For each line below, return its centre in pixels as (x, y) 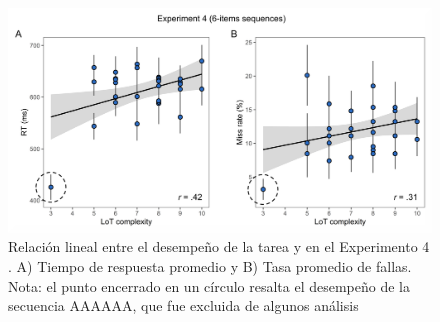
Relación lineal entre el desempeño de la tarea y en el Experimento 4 (219, 246)
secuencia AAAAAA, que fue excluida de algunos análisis (183, 305)
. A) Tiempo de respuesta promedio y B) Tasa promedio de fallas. (210, 266)
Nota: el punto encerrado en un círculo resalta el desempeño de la (209, 285)
